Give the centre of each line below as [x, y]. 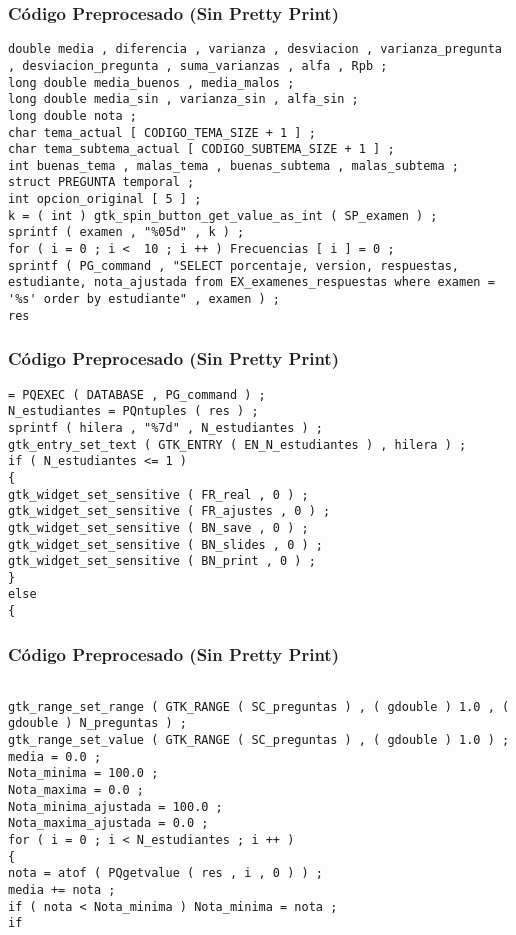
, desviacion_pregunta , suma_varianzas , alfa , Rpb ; [198, 65]
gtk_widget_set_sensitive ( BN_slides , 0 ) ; [165, 544]
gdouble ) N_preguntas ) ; [97, 723]
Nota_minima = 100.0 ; [83, 773]
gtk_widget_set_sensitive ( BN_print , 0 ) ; [162, 561]
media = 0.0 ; [55, 756]
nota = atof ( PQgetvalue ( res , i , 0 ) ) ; [165, 873]
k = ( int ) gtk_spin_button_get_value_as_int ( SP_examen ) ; [223, 215]
